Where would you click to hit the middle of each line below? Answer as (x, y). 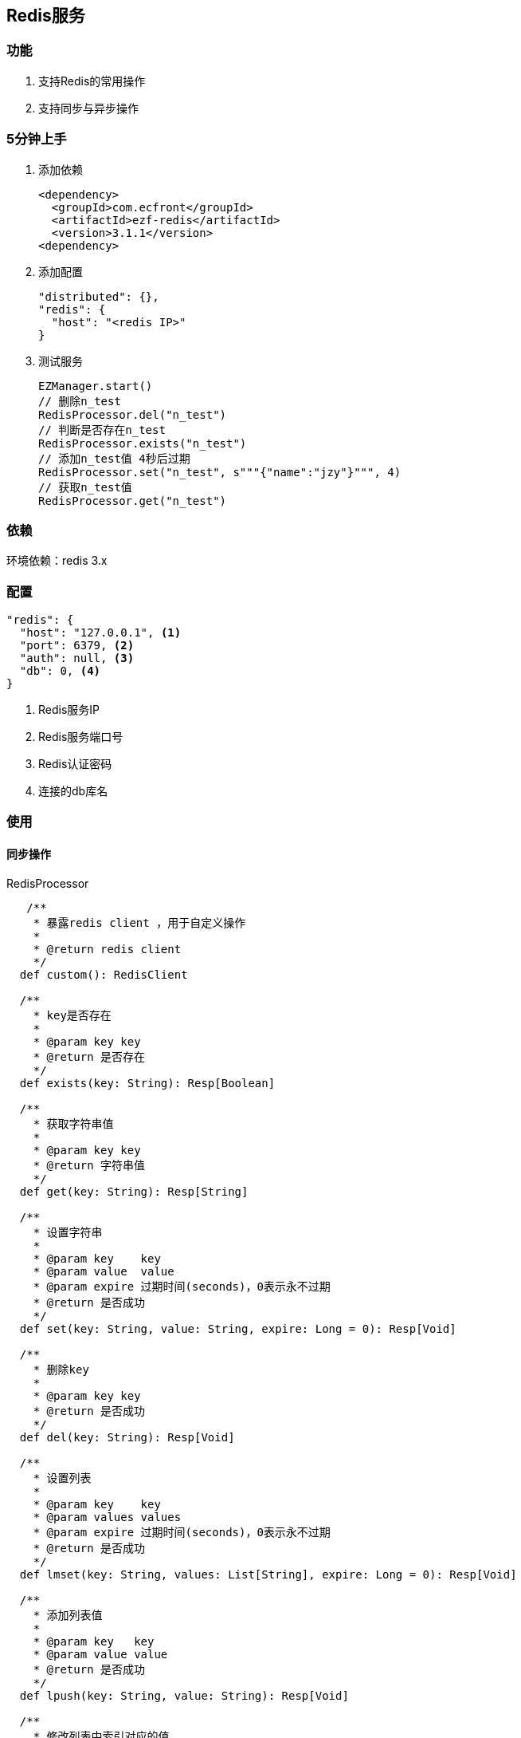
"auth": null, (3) (77, 658)
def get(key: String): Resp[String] (134, 1191)
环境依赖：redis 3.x (57, 561)
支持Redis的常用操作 (92, 81)
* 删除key (61, 1369)
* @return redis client (107, 949)
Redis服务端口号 (81, 737)
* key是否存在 (72, 1015)
